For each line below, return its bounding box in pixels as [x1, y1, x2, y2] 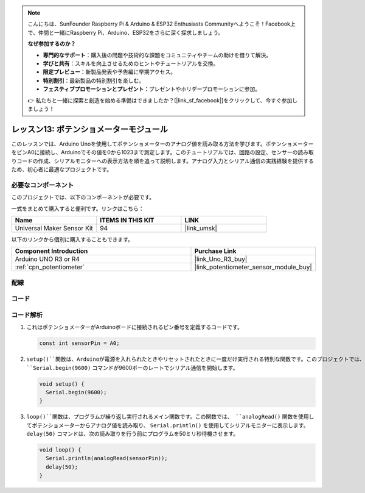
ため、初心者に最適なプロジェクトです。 [11, 165, 113, 173]
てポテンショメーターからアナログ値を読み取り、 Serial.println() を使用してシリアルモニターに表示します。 [26, 421, 309, 429]
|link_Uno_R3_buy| [194, 255, 248, 263]
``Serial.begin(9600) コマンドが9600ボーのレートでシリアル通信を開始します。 [26, 364, 238, 371]
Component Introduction [15, 247, 88, 255]
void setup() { [39, 380, 85, 387]
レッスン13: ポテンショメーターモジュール [11, 124, 169, 134]
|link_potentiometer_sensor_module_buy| [194, 263, 313, 271]
